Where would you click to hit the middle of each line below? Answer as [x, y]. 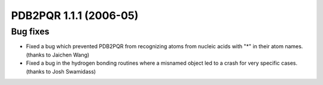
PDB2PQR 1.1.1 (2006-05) [75, 15]
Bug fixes [30, 32]
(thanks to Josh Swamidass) [61, 71]
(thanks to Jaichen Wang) [58, 55]
